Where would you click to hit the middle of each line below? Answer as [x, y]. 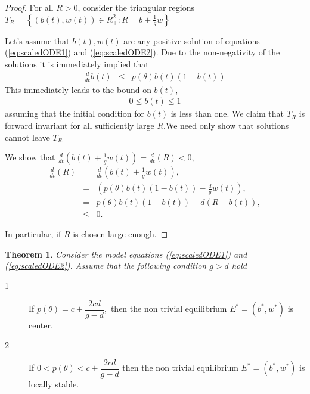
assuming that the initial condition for [75, 114]
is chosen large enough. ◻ [120, 234]
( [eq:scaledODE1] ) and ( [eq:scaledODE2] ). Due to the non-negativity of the [142, 52]
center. [41, 325]
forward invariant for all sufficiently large [80, 125]
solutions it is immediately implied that [77, 63]
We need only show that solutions [227, 125]
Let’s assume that [37, 40]
